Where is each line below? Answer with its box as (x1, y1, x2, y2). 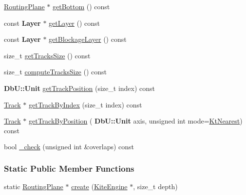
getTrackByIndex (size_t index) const (29, 99, 142, 109)
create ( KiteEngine (71, 181, 128, 192)
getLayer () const (49, 18, 100, 28)
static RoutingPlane (4, 181, 63, 192)
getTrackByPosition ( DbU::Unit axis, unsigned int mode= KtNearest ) (29, 116, 243, 126)
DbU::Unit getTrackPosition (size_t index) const (4, 83, 155, 93)
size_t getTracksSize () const (4, 50, 91, 60)
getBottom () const (52, 1, 110, 11)
